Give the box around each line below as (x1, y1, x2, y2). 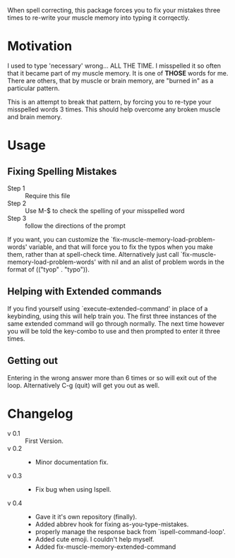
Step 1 (7, 183, 25, 193)
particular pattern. (7, 84, 60, 92)
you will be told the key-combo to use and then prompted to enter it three (7, 327, 221, 335)
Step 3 (7, 214, 27, 222)
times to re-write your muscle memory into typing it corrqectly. (7, 13, 191, 22)
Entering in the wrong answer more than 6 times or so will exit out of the (7, 373, 217, 382)
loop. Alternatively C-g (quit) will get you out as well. (7, 381, 160, 389)
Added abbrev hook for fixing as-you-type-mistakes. (35, 520, 189, 528)
